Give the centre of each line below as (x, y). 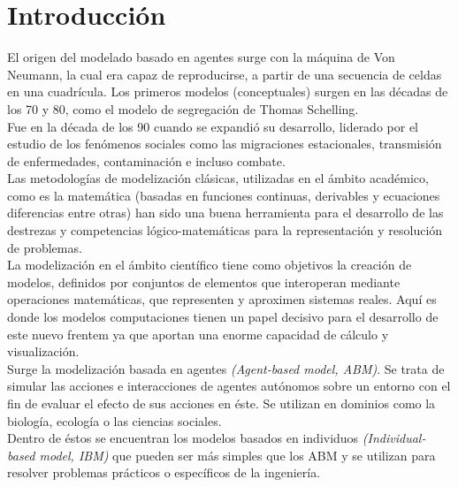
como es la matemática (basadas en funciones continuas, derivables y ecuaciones (224, 195)
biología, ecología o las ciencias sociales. (114, 420)
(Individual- (394, 438)
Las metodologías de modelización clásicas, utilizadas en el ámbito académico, (218, 178)
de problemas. (45, 247)
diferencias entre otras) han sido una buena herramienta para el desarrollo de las (225, 213)
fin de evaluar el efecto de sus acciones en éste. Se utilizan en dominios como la (221, 403)
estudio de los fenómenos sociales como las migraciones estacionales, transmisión (225, 144)
